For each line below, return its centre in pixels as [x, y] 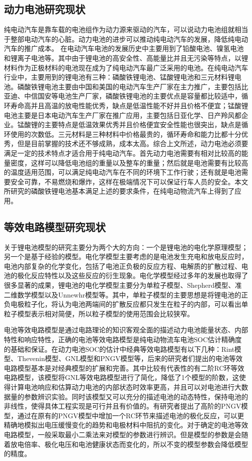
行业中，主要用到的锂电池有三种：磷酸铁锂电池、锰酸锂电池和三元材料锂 [119, 77]
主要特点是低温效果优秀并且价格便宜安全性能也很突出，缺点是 [143, 124]
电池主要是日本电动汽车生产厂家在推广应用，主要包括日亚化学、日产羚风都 [123, 115]
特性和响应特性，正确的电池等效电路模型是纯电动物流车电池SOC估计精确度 [123, 339]
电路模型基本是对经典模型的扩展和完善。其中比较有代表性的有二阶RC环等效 [124, 368]
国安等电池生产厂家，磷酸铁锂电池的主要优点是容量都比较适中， [139, 96]
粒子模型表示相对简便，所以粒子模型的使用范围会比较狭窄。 [99, 313]
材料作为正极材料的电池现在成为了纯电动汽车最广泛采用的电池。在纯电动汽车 [126, 67]
